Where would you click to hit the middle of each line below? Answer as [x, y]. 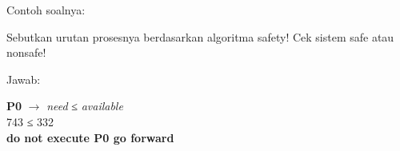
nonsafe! [26, 52]
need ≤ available [85, 106]
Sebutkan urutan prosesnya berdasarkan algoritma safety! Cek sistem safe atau [200, 36]
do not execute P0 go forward [90, 137]
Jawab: [24, 79]
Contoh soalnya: [46, 10]
